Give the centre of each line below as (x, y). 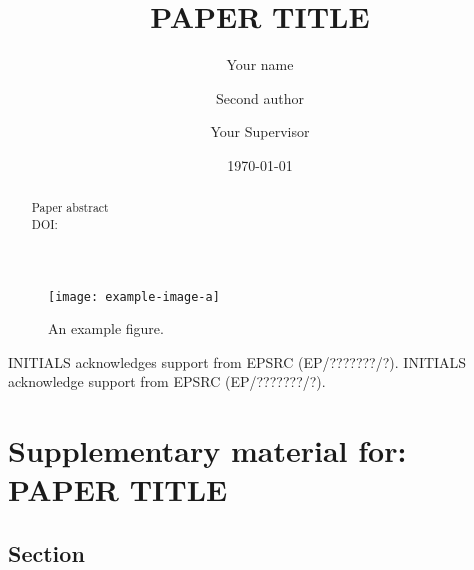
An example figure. (106, 328)
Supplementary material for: (207, 450)
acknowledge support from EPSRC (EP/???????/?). (167, 381)
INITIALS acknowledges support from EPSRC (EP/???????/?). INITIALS (237, 361)
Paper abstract (70, 207)
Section (46, 553)
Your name (260, 64)
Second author (260, 97)
